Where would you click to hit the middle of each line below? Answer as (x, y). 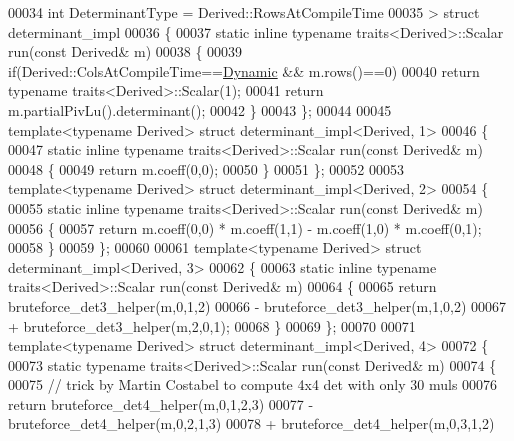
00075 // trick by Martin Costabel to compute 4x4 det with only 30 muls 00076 (253, 384)
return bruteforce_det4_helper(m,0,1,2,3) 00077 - (161, 403)
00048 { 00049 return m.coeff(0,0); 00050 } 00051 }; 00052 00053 (206, 168)
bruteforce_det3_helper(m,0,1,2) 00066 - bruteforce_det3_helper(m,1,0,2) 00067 (257, 305)
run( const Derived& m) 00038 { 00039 (125, 51)
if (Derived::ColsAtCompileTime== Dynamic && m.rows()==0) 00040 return (244, 70)
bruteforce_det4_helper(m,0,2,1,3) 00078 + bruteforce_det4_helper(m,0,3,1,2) (251, 423)
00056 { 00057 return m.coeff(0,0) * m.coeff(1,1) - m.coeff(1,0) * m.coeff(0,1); (245, 227)
